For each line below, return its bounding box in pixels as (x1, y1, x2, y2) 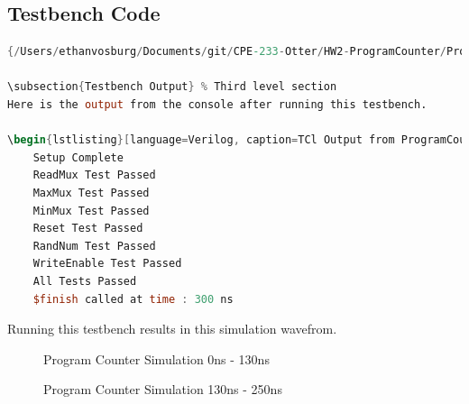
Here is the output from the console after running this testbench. (7, 97, 428, 111)
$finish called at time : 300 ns (32, 292, 234, 306)
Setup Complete (32, 151, 124, 164)
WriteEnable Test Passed (32, 257, 182, 271)
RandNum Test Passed (32, 239, 156, 252)
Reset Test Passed (32, 222, 143, 235)
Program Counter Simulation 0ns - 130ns (43, 349, 270, 368)
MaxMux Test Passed (32, 186, 150, 199)
